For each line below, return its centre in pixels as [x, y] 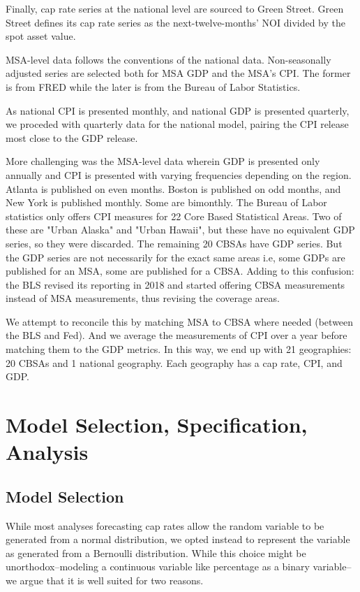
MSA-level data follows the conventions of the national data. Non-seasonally [168, 59]
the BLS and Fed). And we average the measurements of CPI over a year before [177, 335]
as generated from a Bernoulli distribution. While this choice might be [156, 553]
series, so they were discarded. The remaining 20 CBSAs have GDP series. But [174, 243]
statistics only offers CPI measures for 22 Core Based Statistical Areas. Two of [174, 216]
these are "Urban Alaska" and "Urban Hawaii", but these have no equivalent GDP [180, 230]
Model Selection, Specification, [157, 425]
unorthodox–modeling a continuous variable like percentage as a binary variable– [179, 566]
